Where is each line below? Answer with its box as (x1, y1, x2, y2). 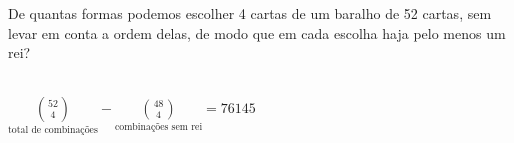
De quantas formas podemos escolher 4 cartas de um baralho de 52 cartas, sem (8, 3, 492, 23)
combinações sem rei (114, 122, 203, 133)
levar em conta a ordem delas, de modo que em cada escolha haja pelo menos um (8, 22, 506, 43)
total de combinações (8, 125, 98, 136)
